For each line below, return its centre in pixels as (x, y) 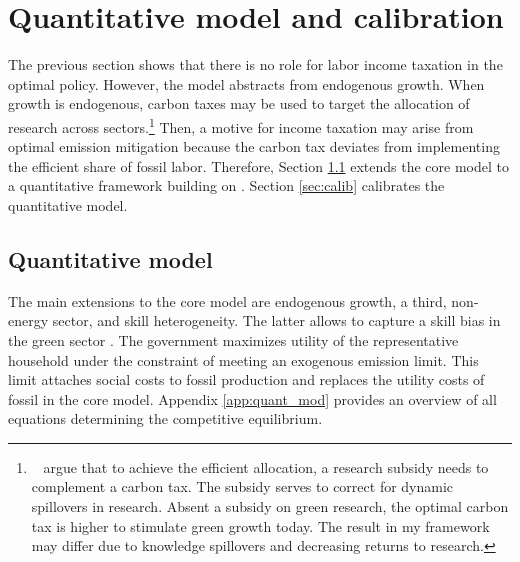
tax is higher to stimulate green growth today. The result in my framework (260, 525)
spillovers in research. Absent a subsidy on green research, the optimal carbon (270, 506)
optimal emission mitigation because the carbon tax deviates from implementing (254, 146)
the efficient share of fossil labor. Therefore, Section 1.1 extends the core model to (258, 165)
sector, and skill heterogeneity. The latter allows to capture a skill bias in (276, 320)
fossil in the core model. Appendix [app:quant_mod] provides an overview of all (252, 398)
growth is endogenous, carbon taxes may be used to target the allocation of (239, 103)
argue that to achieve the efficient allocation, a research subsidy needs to (266, 466)
